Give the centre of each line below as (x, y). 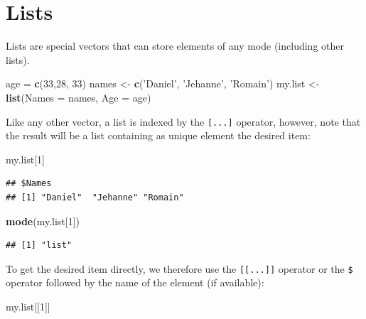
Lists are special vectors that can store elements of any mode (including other (175, 46)
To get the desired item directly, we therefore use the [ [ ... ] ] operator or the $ (179, 268)
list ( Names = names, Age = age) (79, 97)
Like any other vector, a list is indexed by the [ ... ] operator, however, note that (183, 121)
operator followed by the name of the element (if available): (135, 282)
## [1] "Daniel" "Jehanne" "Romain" (95, 197)
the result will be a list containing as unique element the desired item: (158, 135)
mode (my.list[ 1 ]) (43, 221)
